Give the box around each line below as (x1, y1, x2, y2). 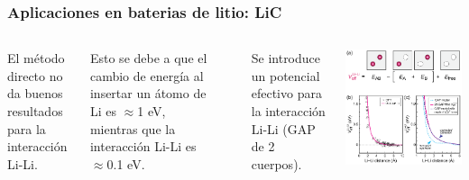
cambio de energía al (89, 66, 204, 85)
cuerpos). (251, 154, 302, 173)
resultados (7, 102, 63, 120)
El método (7, 49, 65, 67)
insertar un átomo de (89, 84, 207, 103)
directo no (7, 66, 63, 85)
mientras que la (89, 119, 176, 138)
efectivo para (251, 84, 322, 103)
